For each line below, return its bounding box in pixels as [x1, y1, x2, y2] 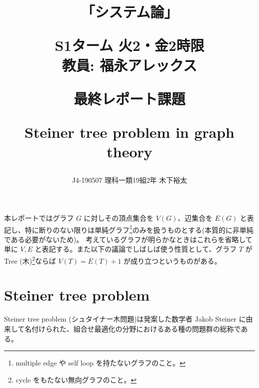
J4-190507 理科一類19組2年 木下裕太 [72, 175, 187, 185]
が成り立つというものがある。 [124, 255, 222, 266]
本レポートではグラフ [4, 212, 74, 223]
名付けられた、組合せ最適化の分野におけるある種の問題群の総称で [24, 323, 241, 334]
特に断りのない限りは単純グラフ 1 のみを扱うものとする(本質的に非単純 [24, 223, 254, 235]
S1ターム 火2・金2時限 [54, 35, 205, 55]
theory [107, 141, 152, 162]
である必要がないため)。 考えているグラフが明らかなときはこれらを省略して [4, 234, 253, 244]
